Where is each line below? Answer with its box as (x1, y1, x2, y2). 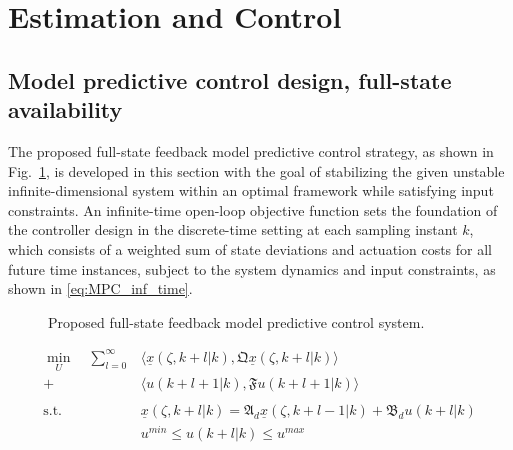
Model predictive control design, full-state (8, 64, 452, 95)
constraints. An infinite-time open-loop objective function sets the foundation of (8, 199, 498, 220)
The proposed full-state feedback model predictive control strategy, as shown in (8, 140, 494, 161)
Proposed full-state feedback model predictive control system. (48, 311, 425, 332)
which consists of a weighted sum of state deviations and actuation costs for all (8, 238, 493, 259)
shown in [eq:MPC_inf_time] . (8, 278, 193, 299)
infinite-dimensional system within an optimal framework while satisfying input (8, 180, 494, 201)
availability (8, 94, 123, 125)
